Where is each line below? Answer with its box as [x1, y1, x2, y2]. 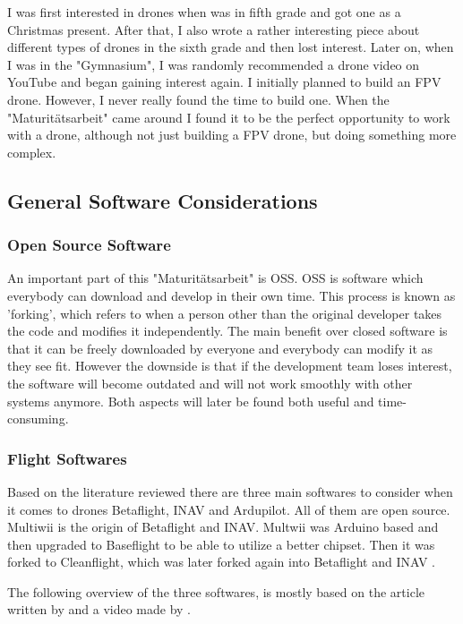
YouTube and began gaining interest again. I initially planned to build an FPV [7, 73, 442, 91]
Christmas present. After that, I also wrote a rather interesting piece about [7, 20, 420, 38]
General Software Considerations [7, 186, 318, 214]
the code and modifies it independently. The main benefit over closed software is [7, 321, 448, 340]
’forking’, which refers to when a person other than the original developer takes [7, 303, 442, 322]
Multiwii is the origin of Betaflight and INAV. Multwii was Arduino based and [7, 517, 439, 536]
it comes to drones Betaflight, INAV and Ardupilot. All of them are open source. [7, 500, 450, 518]
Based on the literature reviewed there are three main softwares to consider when [7, 482, 453, 500]
